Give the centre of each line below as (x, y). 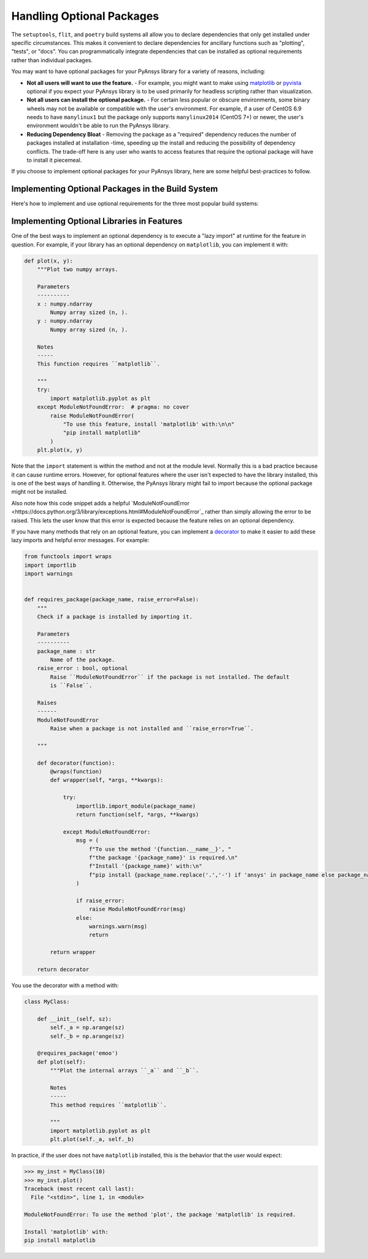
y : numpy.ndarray (65, 321)
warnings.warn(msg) (118, 926)
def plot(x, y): (49, 261)
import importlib (50, 565)
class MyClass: (47, 1002)
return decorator (63, 969)
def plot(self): (61, 1062)
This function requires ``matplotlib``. (99, 364)
